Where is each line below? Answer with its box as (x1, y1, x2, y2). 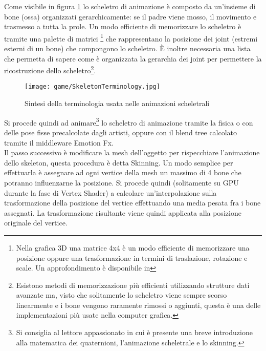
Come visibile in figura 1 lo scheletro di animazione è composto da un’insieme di (4, 1, 256, 11)
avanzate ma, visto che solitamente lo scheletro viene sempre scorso (16, 290, 227, 300)
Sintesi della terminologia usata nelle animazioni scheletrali (25, 98, 210, 109)
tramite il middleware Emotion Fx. (4, 137, 114, 148)
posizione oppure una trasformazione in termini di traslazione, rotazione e (16, 252, 248, 263)
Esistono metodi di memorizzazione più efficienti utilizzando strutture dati (16, 279, 250, 290)
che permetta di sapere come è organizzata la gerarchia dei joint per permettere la (4, 53, 262, 64)
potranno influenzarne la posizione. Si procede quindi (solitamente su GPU (4, 177, 239, 188)
